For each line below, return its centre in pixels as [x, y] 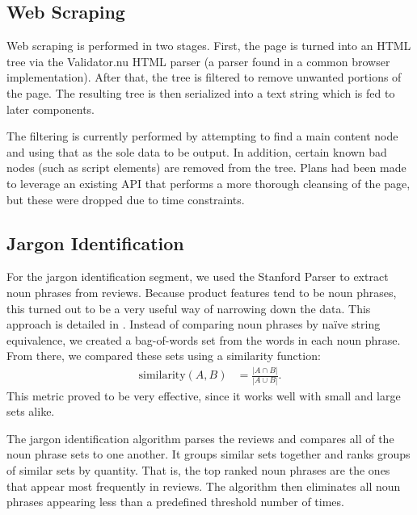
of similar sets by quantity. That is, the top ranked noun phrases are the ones [198, 469]
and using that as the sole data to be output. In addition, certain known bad [197, 151]
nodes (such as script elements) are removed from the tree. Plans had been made [206, 167]
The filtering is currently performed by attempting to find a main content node [202, 136]
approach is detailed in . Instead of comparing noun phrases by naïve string [194, 324]
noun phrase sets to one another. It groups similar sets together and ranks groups [208, 454]
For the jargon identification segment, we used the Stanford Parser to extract [198, 276]
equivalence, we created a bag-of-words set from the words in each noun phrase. [204, 339]
